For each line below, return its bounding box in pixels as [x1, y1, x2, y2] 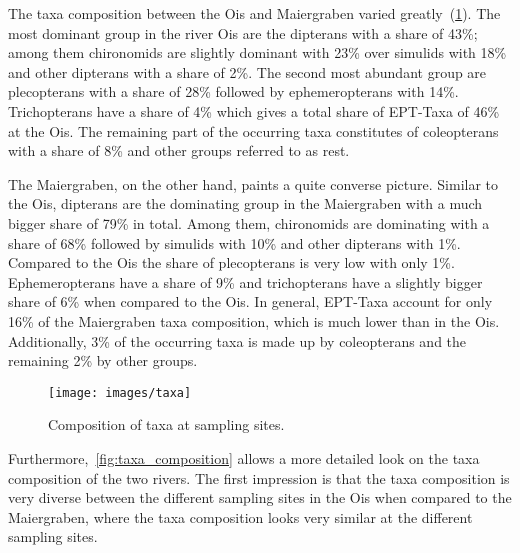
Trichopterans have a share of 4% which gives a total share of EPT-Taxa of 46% [8, 100, 500, 121]
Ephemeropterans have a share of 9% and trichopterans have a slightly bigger [8, 271, 483, 292]
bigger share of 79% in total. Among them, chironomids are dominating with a [8, 212, 490, 233]
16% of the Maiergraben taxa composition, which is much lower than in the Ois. [8, 310, 500, 331]
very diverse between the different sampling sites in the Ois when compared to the [8, 487, 512, 508]
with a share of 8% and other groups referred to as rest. [8, 140, 350, 161]
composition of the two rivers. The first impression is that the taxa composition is [8, 467, 510, 488]
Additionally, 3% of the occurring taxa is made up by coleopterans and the [8, 330, 467, 351]
